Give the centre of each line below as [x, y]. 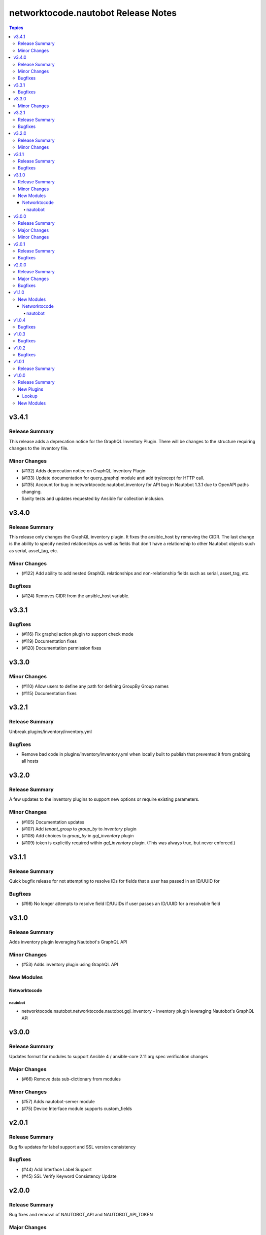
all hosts [30, 761]
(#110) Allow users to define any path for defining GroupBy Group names [95, 686]
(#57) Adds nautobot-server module [58, 1102]
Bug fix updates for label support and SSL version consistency [72, 1147]
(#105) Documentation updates [53, 822]
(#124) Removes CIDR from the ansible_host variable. [76, 596]
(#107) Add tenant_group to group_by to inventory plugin [79, 829]
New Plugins [31, 389]
